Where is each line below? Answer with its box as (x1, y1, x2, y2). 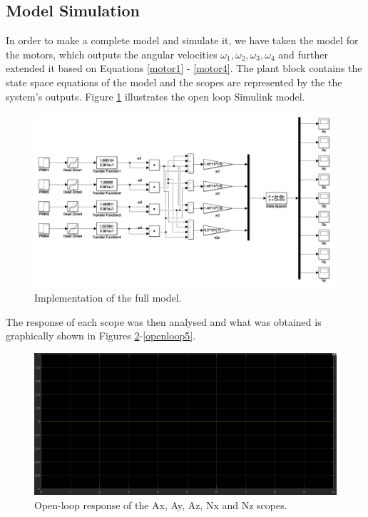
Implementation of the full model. (34, 290, 182, 305)
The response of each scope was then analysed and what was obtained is (6, 314, 322, 329)
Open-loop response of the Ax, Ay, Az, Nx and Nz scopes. (34, 498, 287, 513)
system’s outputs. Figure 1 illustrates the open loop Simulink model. (6, 88, 305, 103)
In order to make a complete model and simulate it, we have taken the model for (6, 33, 359, 48)
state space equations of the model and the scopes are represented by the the (6, 74, 342, 89)
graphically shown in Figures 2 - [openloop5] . (6, 328, 196, 343)
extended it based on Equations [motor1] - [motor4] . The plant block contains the (6, 61, 362, 76)
